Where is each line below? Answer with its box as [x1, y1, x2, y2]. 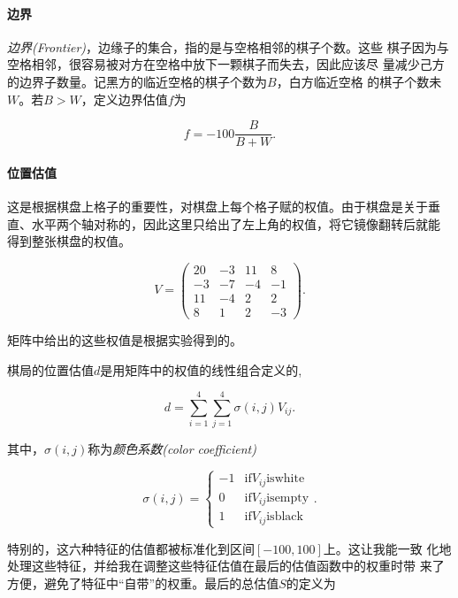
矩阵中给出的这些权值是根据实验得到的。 [7, 331, 242, 349]
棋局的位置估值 [7, 360, 94, 379]
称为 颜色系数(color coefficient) [88, 440, 256, 458]
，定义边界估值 [80, 89, 168, 108]
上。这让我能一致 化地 [323, 539, 452, 557]
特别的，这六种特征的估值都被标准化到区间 [7, 539, 255, 557]
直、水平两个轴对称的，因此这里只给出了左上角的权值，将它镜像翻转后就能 [7, 214, 440, 233]
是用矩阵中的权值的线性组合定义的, [100, 360, 302, 379]
